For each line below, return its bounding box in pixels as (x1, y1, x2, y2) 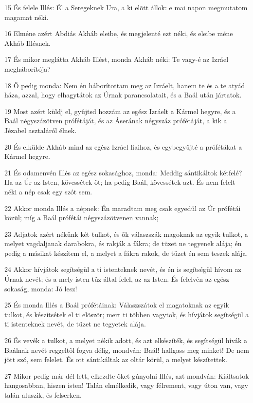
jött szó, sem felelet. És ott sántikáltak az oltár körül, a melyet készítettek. (4, 354, 227, 365)
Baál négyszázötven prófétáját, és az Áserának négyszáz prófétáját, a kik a (4, 115, 227, 126)
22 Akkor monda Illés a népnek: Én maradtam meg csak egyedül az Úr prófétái (4, 203, 241, 213)
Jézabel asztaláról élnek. (4, 125, 77, 135)
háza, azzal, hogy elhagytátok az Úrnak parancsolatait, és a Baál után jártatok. (4, 90, 242, 100)
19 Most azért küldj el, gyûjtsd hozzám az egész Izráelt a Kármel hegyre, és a (4, 106, 236, 116)
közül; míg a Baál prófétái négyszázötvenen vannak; (4, 212, 159, 223)
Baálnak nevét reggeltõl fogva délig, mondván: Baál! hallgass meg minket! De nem (4, 345, 249, 355)
